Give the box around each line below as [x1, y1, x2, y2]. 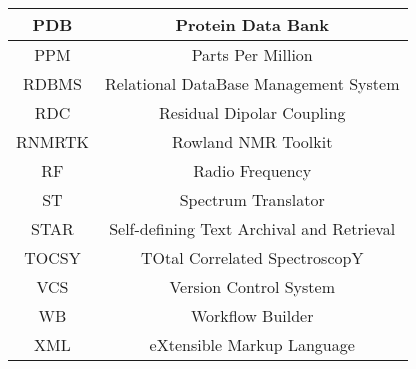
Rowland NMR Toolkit [171, 130, 333, 153]
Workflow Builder [190, 304, 314, 327]
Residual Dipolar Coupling [159, 101, 346, 124]
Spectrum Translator [179, 188, 325, 211]
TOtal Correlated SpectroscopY [140, 246, 364, 269]
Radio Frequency [193, 159, 312, 182]
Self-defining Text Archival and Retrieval [109, 217, 396, 240]
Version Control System [169, 275, 335, 298]
